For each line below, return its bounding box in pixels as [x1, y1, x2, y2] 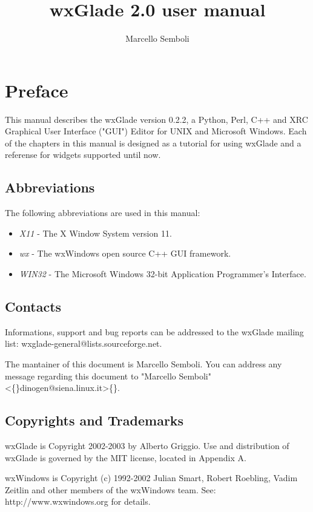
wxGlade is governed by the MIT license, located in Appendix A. [5, 451, 246, 464]
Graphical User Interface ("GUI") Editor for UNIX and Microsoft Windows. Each [5, 125, 307, 137]
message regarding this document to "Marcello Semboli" [5, 369, 211, 382]
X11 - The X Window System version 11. [19, 226, 172, 239]
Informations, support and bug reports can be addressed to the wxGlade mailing [5, 325, 304, 338]
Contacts [5, 297, 62, 315]
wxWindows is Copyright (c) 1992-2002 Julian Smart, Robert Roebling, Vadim [5, 471, 298, 484]
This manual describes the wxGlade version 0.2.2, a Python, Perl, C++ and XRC [5, 113, 308, 125]
